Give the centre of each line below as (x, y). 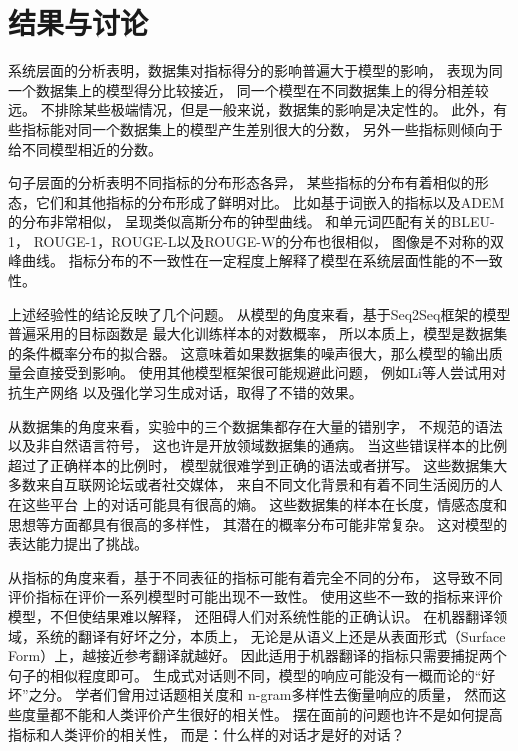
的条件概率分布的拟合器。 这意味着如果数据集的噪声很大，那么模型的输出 (248, 352)
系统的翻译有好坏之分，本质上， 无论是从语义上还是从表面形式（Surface (270, 635)
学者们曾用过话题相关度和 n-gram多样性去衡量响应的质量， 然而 (284, 694)
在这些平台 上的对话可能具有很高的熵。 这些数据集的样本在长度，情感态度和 (258, 504)
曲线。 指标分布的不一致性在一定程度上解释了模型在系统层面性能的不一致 (262, 260)
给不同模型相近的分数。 (85, 148)
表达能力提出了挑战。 (78, 543)
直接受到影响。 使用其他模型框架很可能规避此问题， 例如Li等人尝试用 (263, 372)
